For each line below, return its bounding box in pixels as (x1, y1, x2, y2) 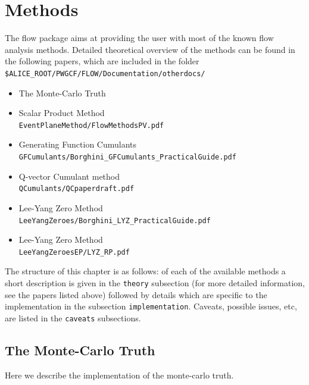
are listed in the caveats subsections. (5, 311, 141, 324)
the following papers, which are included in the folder (5, 55, 199, 67)
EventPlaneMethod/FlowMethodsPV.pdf (18, 121, 164, 130)
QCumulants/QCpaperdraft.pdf (18, 184, 135, 193)
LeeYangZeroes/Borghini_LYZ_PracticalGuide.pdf (18, 216, 211, 225)
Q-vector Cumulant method (18, 170, 120, 182)
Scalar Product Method (18, 107, 105, 119)
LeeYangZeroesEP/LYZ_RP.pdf (18, 248, 130, 256)
